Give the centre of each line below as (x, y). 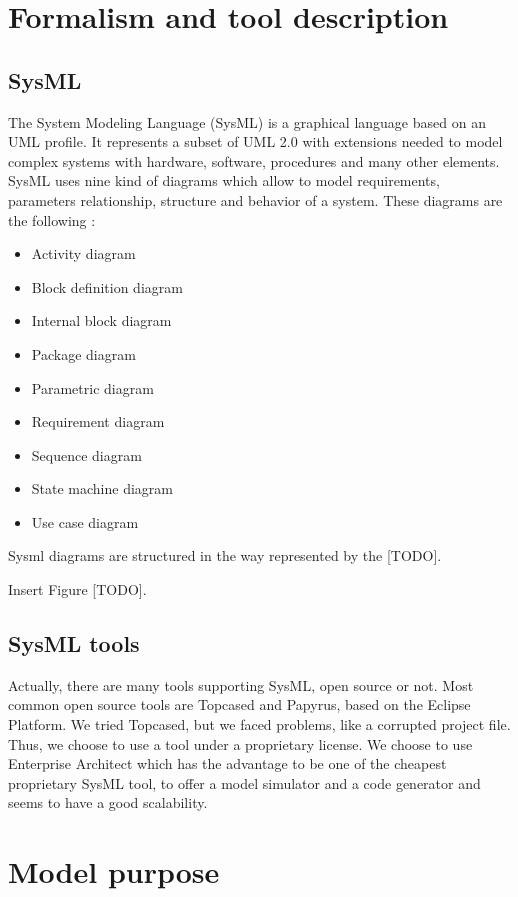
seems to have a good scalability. (108, 802)
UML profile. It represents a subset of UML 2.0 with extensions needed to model (255, 141)
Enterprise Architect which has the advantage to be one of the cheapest (227, 763)
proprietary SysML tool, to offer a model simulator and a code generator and (244, 782)
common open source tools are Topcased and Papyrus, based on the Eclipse (239, 704)
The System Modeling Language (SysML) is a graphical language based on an (247, 121)
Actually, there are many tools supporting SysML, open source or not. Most (241, 684)
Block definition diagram (107, 286)
